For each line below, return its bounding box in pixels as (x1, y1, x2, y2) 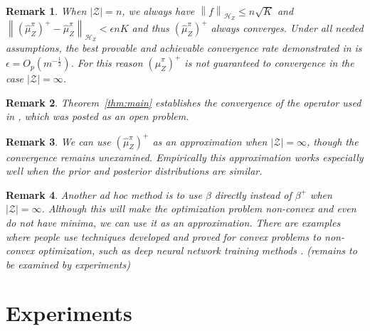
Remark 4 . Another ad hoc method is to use (6, 187, 202, 202)
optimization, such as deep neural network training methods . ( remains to (38, 243, 357, 258)
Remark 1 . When (6, 4, 87, 18)
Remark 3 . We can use (6, 134, 111, 148)
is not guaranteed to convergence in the (184, 55, 354, 70)
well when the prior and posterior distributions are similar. (6, 163, 263, 178)
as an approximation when (152, 134, 268, 148)
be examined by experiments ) (6, 256, 130, 271)
